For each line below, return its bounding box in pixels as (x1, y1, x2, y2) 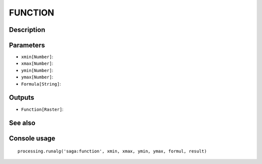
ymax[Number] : (21, 74, 53, 80)
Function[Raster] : (21, 106, 64, 112)
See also (9, 119, 36, 127)
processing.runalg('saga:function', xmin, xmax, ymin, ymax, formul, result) (17, 148, 207, 154)
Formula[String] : (21, 81, 61, 87)
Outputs (9, 93, 34, 102)
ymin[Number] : (21, 67, 53, 73)
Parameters (9, 41, 45, 49)
